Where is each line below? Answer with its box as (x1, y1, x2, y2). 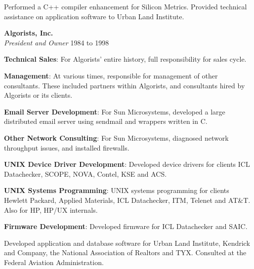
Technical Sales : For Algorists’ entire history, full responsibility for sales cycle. (4, 54, 247, 64)
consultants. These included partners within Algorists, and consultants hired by (4, 80, 245, 90)
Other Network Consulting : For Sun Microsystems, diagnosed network (4, 132, 229, 143)
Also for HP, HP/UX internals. (4, 204, 98, 215)
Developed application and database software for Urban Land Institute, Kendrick (4, 237, 250, 248)
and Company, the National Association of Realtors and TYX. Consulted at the (4, 247, 247, 258)
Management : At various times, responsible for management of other (4, 70, 218, 80)
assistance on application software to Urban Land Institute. (4, 11, 184, 21)
